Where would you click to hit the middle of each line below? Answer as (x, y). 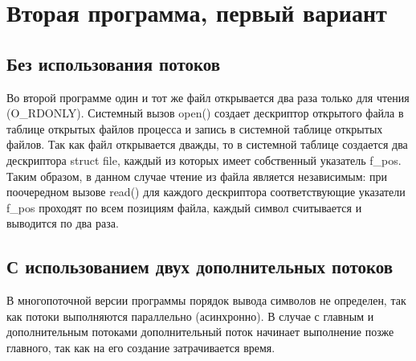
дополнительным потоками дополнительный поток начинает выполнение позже (200, 332)
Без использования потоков (114, 63)
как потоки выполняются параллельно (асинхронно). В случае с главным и (190, 316)
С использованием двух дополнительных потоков (200, 267)
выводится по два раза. (63, 223)
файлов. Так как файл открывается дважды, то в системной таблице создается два (207, 144)
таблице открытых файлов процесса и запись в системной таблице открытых (195, 128)
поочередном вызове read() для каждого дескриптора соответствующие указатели (206, 192)
